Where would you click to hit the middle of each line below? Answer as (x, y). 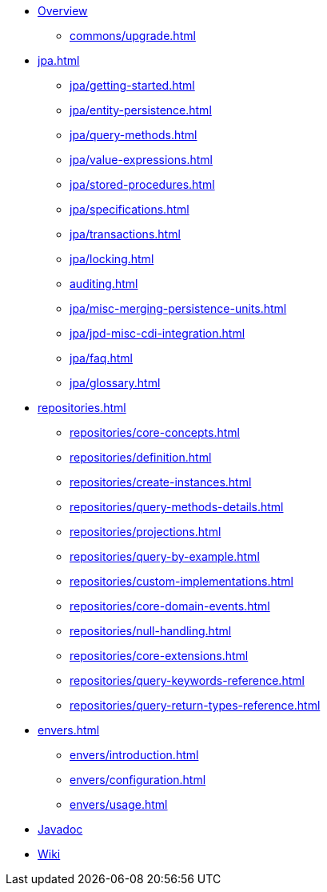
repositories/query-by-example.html (165, 556)
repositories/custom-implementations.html (181, 581)
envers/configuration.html (138, 780)
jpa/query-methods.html (134, 135)
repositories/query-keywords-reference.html (187, 680)
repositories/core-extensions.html (159, 656)
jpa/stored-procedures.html (142, 184)
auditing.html (104, 284)
